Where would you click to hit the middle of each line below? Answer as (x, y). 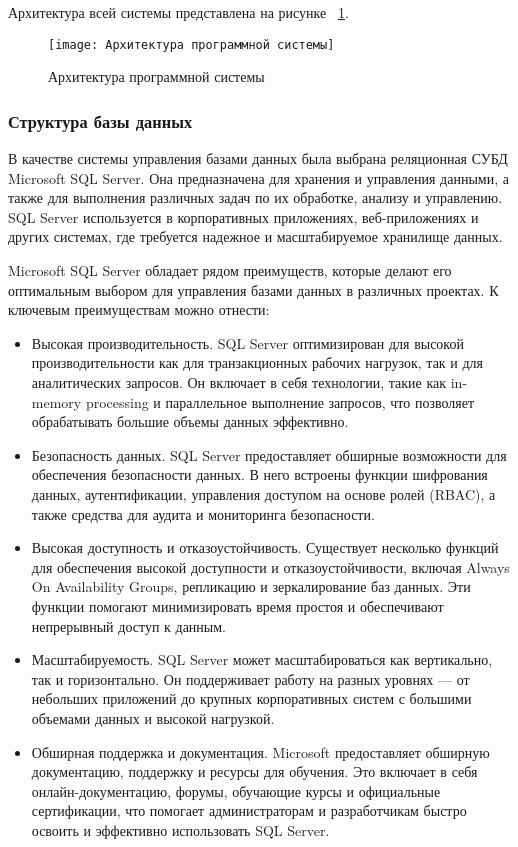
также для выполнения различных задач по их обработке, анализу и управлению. (255, 197)
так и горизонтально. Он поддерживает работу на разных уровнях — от (250, 678)
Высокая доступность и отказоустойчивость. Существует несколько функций (265, 547)
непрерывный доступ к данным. (128, 625)
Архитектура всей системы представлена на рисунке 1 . (178, 12)
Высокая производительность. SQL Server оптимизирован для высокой (247, 342)
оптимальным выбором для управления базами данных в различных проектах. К (253, 289)
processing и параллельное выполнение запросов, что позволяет (280, 401)
